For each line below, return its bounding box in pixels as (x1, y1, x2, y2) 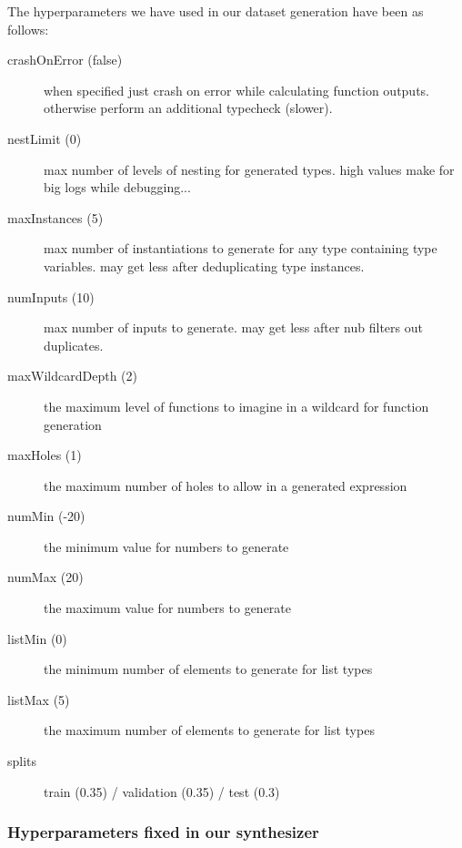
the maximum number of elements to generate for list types (44, 720, 375, 740)
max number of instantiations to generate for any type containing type (44, 239, 437, 258)
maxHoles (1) (7, 445, 82, 465)
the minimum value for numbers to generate (44, 536, 289, 556)
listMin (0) (7, 628, 67, 648)
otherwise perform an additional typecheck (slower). (44, 98, 333, 117)
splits (7, 751, 37, 771)
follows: (7, 19, 49, 38)
